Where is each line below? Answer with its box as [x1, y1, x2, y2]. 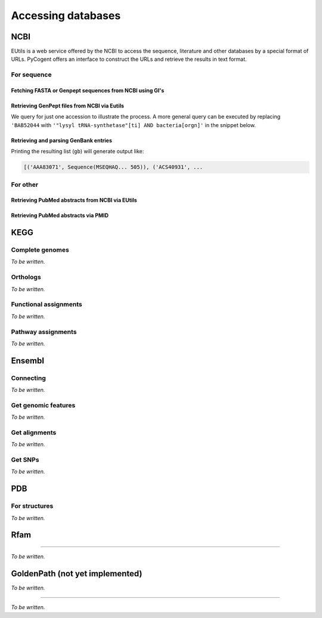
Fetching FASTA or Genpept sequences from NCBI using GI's [11, 87, 165, 94]
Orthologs [11, 273, 41, 282]
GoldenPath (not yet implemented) [11, 568, 143, 579]
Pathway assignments [11, 327, 77, 336]
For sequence [11, 70, 52, 79]
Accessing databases [11, 9, 121, 22]
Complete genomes [11, 246, 70, 254]
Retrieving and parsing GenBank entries [11, 137, 113, 144]
